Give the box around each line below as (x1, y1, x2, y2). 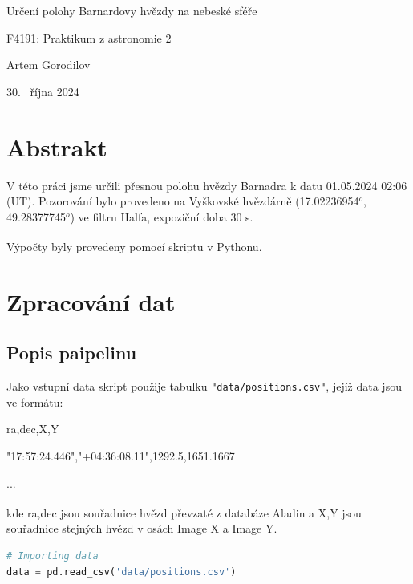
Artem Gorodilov (6, 56, 91, 73)
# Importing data (6, 550, 99, 562)
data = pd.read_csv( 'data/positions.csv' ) (6, 566, 237, 578)
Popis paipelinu (6, 340, 137, 365)
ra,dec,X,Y (6, 420, 59, 437)
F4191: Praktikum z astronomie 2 (6, 29, 172, 46)
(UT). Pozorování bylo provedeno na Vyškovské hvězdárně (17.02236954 (6, 193, 359, 209)
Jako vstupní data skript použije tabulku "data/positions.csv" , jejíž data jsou (6, 378, 402, 395)
